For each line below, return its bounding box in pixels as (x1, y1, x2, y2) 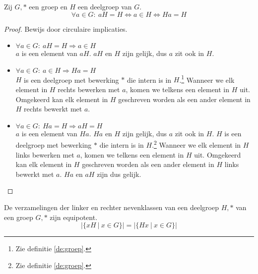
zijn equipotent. (50, 212, 98, 222)
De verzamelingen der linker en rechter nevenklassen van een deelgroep (4, 202, 219, 213)
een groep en (29, 1, 67, 11)
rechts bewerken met (58, 84, 120, 95)
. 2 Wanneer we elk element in (152, 138, 241, 150)
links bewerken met (15, 149, 74, 160)
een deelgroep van (77, 1, 132, 11)
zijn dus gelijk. (97, 168, 141, 179)
